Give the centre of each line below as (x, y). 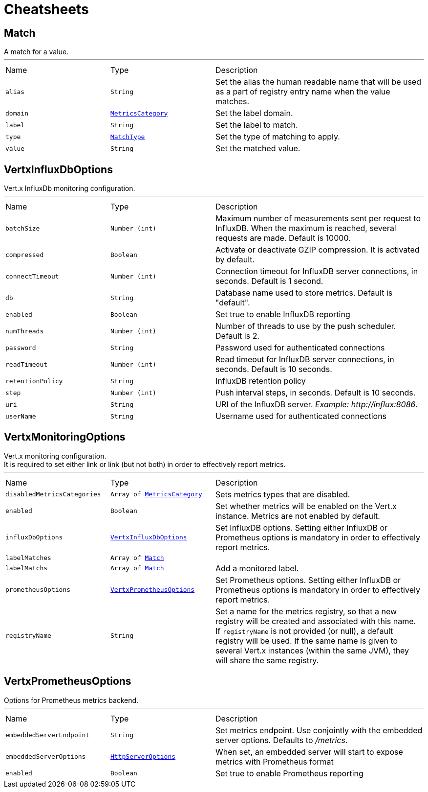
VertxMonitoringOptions (65, 437)
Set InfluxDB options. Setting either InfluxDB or (302, 527)
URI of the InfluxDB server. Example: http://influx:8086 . (317, 405)
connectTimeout (32, 276)
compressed (25, 255)
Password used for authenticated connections (300, 348)
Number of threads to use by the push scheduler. (306, 326)
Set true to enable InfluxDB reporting (283, 314)
